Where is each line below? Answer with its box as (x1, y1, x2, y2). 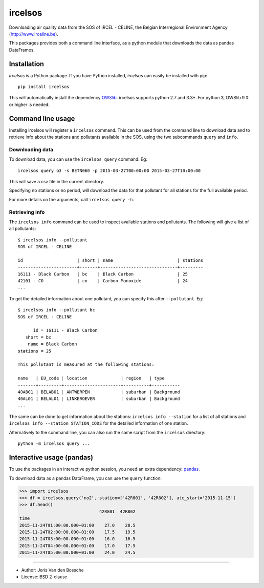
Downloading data (9, 146, 54, 153)
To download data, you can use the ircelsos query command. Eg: (9, 156, 148, 162)
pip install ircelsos (18, 84, 69, 90)
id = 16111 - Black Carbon (33, 328, 98, 333)
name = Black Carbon (27, 341, 77, 347)
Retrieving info (9, 209, 45, 215)
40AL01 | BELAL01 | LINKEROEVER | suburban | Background (18, 396, 180, 401)
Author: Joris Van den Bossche (21, 567, 84, 573)
